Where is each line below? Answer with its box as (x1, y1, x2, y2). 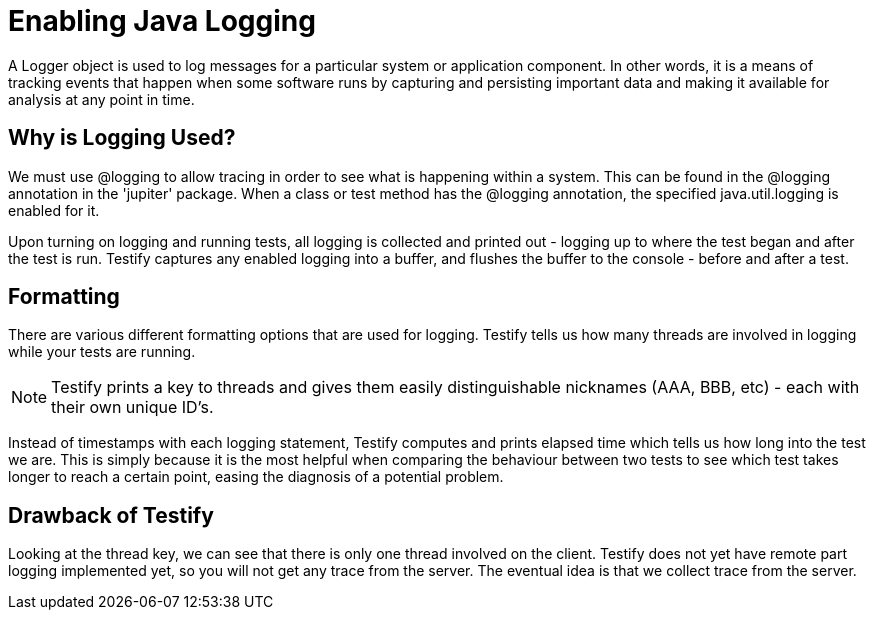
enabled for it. (8, 201, 100, 219)
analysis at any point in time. (8, 90, 195, 108)
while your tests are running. (8, 343, 196, 361)
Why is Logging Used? (8, 125, 236, 151)
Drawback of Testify (8, 502, 214, 528)
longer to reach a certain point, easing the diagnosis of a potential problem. (8, 468, 504, 486)
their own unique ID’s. (51, 397, 214, 418)
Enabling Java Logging (8, 4, 316, 38)
